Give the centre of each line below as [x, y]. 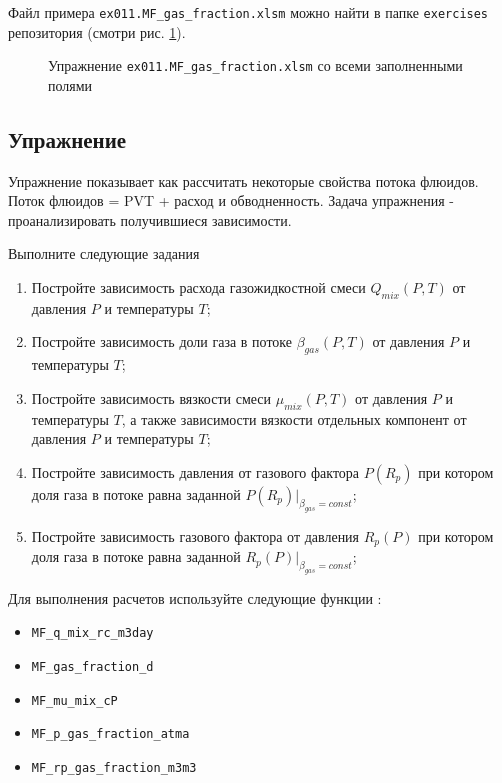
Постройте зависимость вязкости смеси [151, 397]
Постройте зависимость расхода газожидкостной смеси [198, 287]
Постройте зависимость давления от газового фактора [195, 471]
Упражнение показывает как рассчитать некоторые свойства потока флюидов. [243, 180]
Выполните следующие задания [104, 253]
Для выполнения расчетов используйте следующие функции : [195, 597]
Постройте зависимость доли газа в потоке [162, 341]
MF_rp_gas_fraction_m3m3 [114, 768]
